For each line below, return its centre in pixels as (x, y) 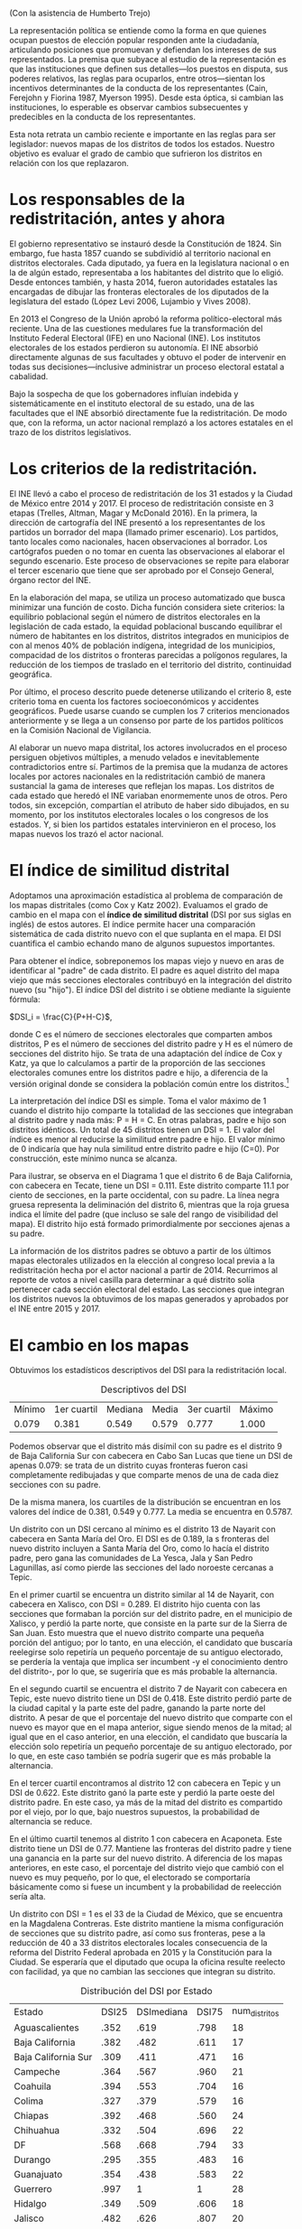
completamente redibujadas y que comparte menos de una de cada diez (144, 1475)
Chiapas (32, 2115)
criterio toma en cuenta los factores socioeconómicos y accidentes (134, 701)
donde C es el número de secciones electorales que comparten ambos (141, 1034)
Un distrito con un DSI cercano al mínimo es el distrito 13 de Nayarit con (143, 1529)
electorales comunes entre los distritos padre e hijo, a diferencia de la (139, 1073)
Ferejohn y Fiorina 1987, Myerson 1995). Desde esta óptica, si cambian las (146, 98)
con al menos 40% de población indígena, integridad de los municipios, (142, 645)
